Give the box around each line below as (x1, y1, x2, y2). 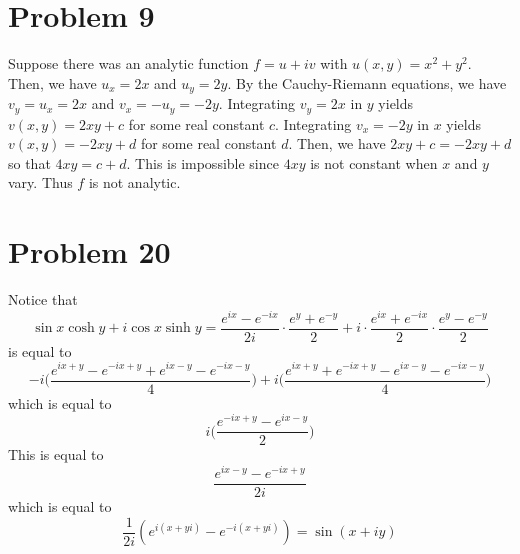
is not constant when (310, 152, 438, 173)
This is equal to (8, 444, 104, 465)
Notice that (8, 289, 78, 310)
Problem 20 (8, 231, 171, 272)
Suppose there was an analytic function (8, 53, 249, 74)
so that (8, 152, 51, 173)
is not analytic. (88, 172, 181, 193)
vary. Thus (8, 172, 73, 193)
